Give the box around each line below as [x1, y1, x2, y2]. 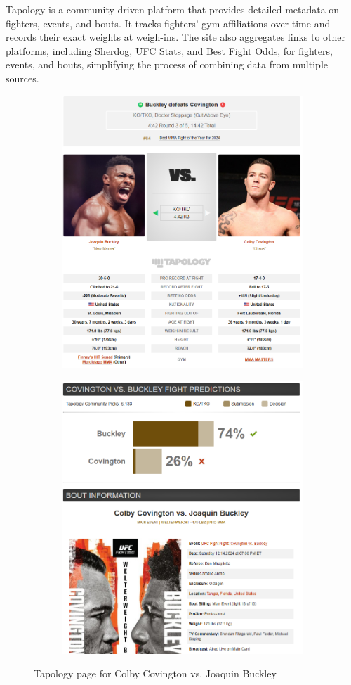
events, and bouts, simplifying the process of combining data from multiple [6, 57, 328, 72]
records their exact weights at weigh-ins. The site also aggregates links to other [6, 30, 346, 44]
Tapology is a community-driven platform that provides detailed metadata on [6, 2, 340, 16]
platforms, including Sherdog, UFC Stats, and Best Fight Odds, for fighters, [6, 43, 333, 58]
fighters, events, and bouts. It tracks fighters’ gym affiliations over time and [6, 15, 331, 30]
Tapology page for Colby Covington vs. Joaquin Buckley [34, 666, 277, 681]
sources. [6, 70, 39, 85]
